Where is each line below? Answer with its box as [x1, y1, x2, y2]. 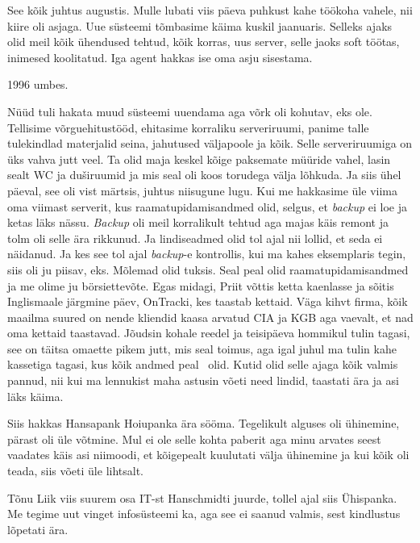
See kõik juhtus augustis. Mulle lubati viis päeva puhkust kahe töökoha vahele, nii [7, 2, 413, 18]
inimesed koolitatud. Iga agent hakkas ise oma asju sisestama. [7, 48, 313, 65]
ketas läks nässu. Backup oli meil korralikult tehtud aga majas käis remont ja [7, 214, 389, 231]
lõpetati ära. [7, 520, 69, 537]
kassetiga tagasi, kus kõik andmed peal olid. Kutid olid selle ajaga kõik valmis [7, 356, 398, 373]
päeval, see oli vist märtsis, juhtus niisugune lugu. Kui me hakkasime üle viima [7, 182, 397, 198]
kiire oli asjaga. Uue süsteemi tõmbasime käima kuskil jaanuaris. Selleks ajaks [7, 17, 393, 34]
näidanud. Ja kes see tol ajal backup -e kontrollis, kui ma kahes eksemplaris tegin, [7, 245, 406, 262]
